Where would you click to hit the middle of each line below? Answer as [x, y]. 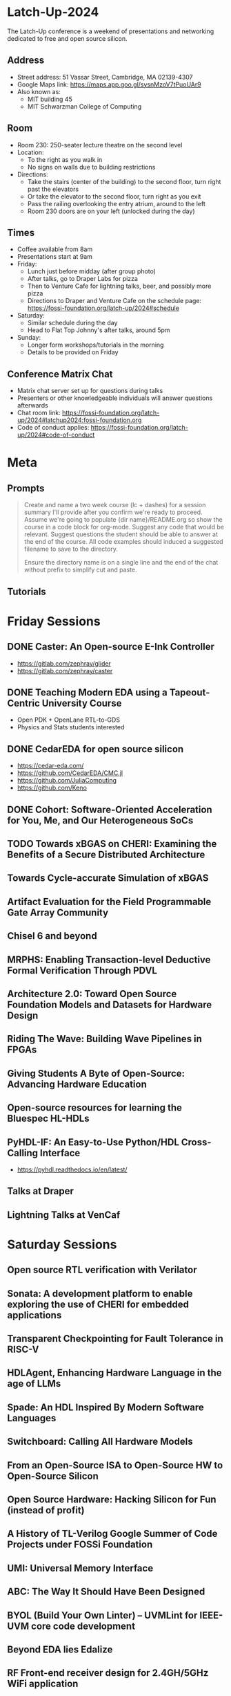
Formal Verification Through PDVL [82, 970]
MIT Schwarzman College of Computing [84, 106]
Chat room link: [39, 413]
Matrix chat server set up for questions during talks [90, 391]
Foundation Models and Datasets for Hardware [110, 1004]
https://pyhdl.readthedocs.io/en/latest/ [72, 1169]
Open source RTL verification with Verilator [102, 1270]
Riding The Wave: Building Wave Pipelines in [104, 1039]
